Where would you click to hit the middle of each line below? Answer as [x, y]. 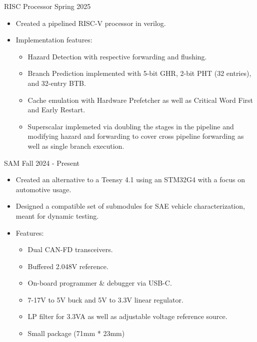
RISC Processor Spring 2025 [47, 6]
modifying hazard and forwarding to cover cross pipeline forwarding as [136, 136]
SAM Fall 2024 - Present [42, 163]
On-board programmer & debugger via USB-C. [100, 283]
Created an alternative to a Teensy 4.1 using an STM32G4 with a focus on [130, 179]
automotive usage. [43, 189]
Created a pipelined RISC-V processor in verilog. [91, 23]
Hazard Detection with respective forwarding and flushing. [117, 56]
